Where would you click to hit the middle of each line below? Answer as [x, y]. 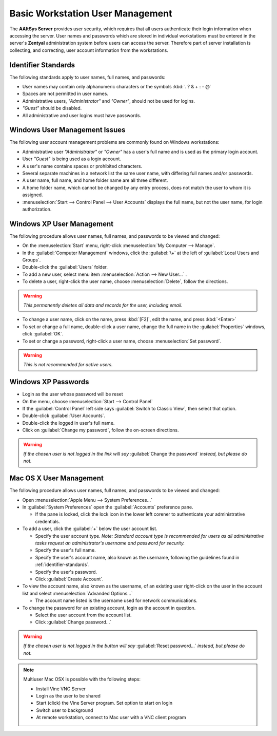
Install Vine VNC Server [61, 689]
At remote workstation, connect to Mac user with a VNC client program [111, 718]
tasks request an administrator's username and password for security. [110, 543]
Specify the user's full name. [65, 550]
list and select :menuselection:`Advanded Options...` [77, 593]
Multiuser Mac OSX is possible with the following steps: [82, 679]
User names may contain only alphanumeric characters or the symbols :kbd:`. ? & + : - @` [117, 87]
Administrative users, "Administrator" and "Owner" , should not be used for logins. [108, 101]
